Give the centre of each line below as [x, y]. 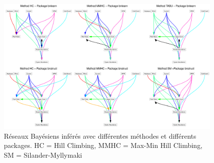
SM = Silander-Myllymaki [43, 154]
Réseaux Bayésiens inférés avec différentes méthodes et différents [100, 136]
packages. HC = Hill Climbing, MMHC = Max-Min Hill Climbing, [103, 145]
